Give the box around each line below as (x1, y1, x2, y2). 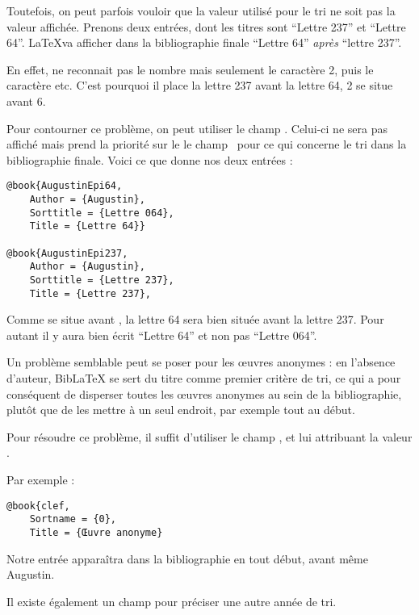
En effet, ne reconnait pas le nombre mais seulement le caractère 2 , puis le (6, 61, 374, 77)
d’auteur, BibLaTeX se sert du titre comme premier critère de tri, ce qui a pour (6, 370, 401, 387)
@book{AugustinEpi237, (6, 247, 128, 259)
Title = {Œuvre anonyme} (29, 526, 163, 538)
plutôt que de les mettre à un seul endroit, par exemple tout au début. (6, 401, 355, 418)
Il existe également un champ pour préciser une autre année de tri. (6, 592, 337, 609)
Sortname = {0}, (29, 513, 117, 525)
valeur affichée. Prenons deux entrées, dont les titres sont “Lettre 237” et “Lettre (6, 18, 406, 35)
